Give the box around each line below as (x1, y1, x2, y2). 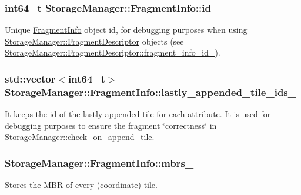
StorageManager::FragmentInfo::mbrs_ (5, 155, 194, 170)
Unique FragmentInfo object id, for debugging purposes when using (5, 23, 248, 36)
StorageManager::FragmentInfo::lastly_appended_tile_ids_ (5, 84, 296, 99)
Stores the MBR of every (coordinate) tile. (5, 179, 158, 191)
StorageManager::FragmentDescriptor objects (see (5, 35, 184, 47)
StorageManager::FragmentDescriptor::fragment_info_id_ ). (5, 46, 220, 59)
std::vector (5, 71, 56, 85)
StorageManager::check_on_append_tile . (5, 131, 155, 143)
